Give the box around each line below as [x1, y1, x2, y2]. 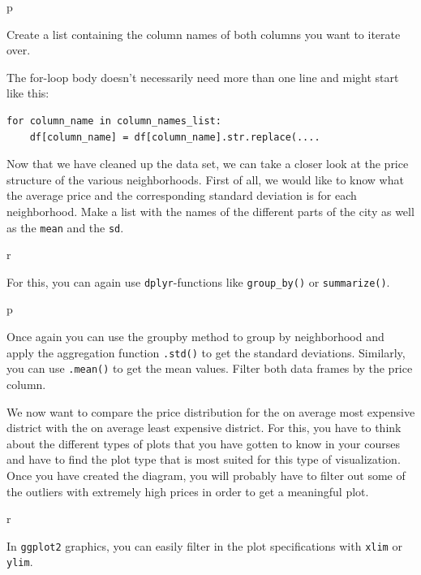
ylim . [6, 553, 33, 570]
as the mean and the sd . [6, 218, 124, 236]
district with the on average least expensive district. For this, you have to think [6, 419, 402, 436]
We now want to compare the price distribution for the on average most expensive [6, 403, 415, 420]
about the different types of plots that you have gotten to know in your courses [6, 434, 400, 452]
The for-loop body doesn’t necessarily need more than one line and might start [6, 68, 399, 85]
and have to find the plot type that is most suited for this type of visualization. [6, 451, 401, 468]
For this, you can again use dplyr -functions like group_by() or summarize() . [6, 273, 390, 290]
